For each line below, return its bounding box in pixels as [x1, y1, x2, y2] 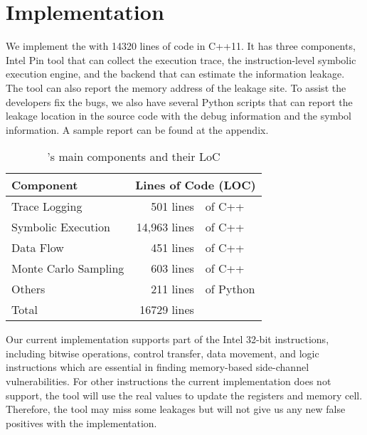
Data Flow [11, 239, 64, 256]
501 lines [151, 198, 194, 215]
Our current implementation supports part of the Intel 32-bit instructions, [6, 332, 329, 347]
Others [11, 281, 46, 298]
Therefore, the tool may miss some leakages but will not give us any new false [6, 402, 346, 416]
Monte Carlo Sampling [11, 260, 124, 277]
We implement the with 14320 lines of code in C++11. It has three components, [6, 38, 356, 53]
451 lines [151, 239, 194, 256]
